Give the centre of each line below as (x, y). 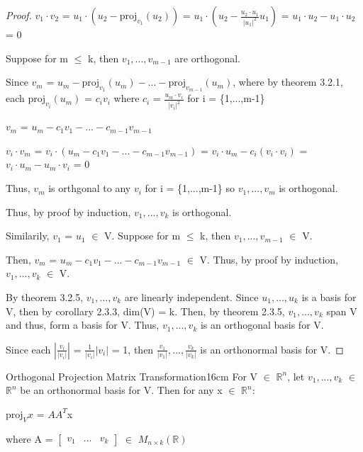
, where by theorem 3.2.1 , (288, 82)
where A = (29, 438)
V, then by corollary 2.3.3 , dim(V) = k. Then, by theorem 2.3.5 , (145, 311)
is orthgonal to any (90, 188)
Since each (28, 349)
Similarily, (28, 236)
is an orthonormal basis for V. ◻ (272, 349)
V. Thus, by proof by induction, (269, 259)
